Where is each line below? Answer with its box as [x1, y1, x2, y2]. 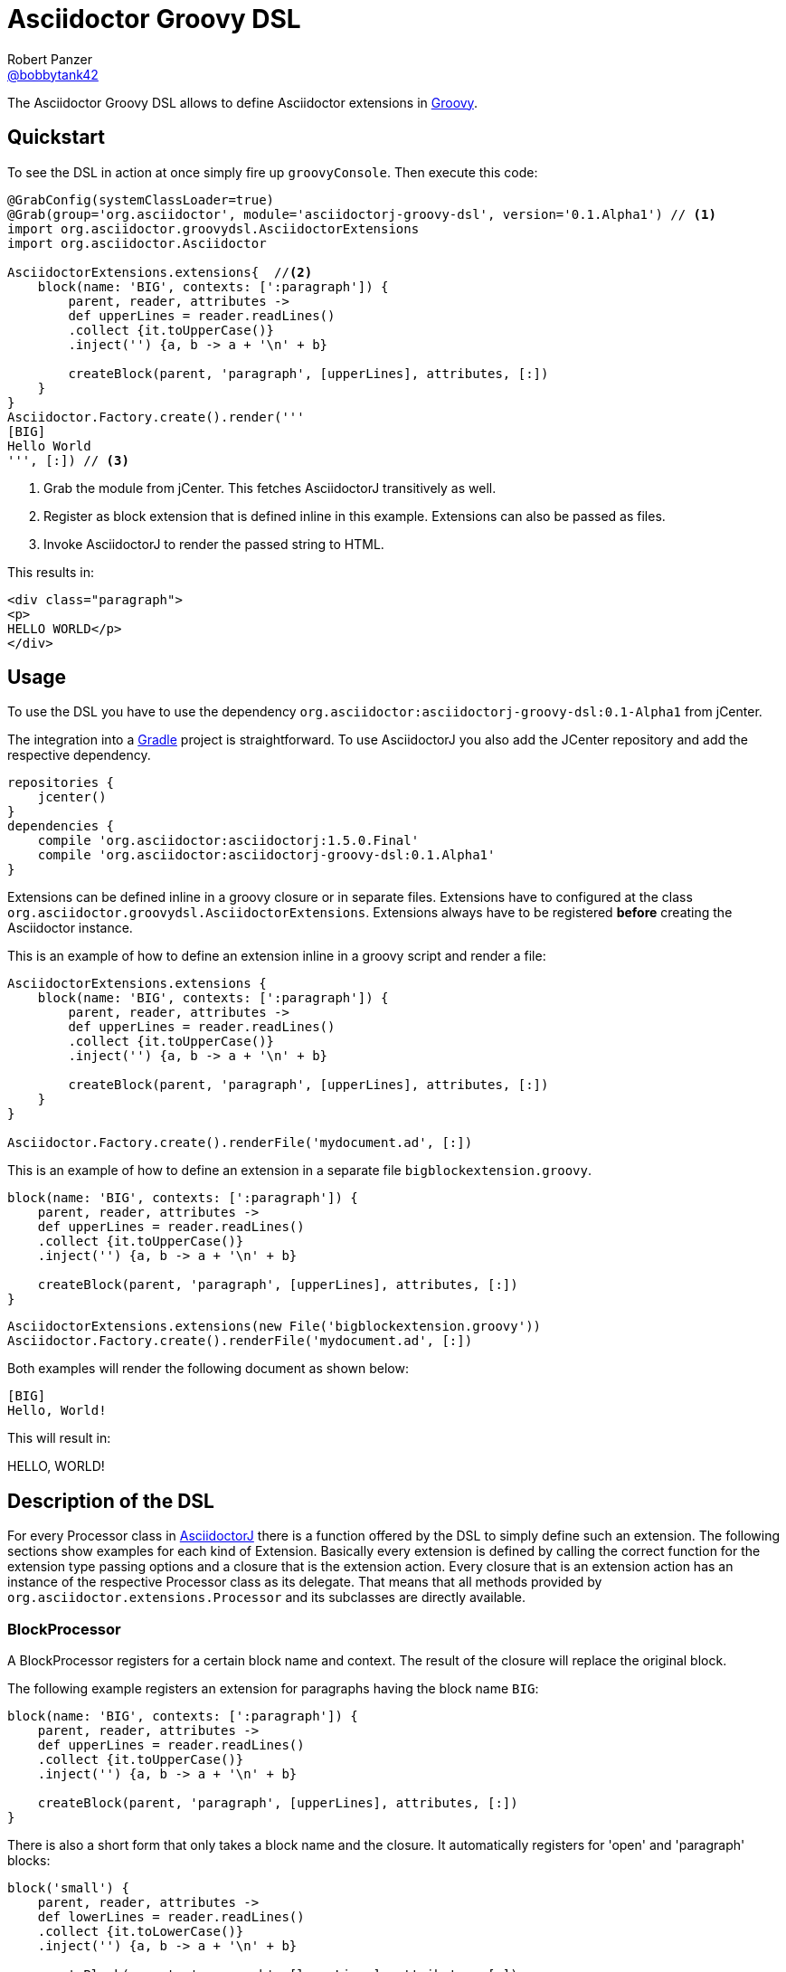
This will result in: [7, 1430, 111, 1446]
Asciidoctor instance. [7, 920, 133, 936]
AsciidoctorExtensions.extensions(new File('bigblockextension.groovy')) [7, 1319, 542, 1334]
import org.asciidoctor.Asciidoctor [7, 235, 267, 251]
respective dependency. [7, 747, 151, 763]
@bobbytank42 [7, 66, 99, 82]
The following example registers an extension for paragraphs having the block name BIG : [7, 1681, 539, 1697]
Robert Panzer [7, 51, 92, 67]
